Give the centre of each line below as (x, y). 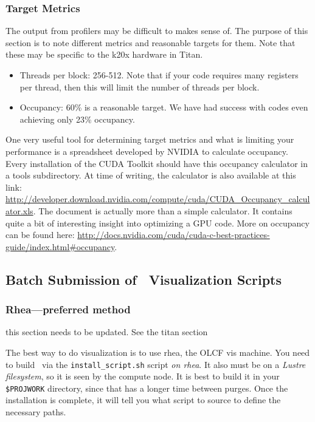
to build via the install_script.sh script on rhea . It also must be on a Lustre (156, 364)
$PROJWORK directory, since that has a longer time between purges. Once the (147, 388)
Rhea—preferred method (68, 309)
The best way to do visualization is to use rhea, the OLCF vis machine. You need (158, 352)
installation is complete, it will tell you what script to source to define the (143, 400)
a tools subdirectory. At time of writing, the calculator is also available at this (151, 175)
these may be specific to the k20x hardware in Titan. (104, 54)
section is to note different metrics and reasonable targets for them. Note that (151, 42)
